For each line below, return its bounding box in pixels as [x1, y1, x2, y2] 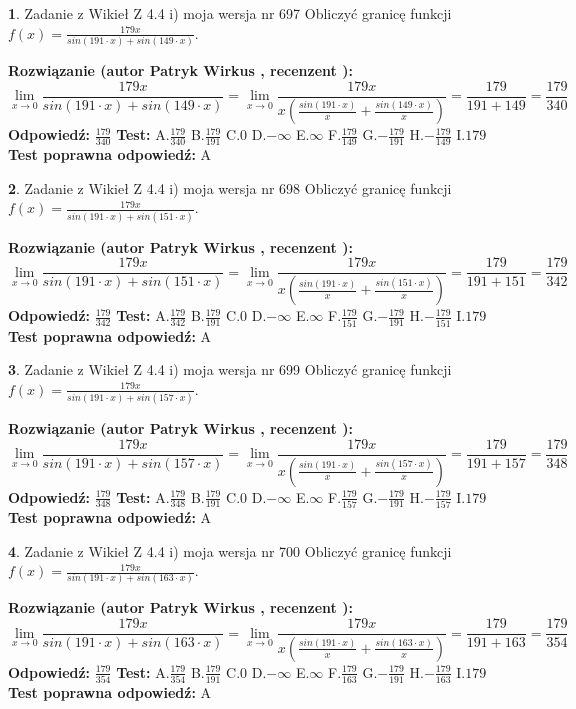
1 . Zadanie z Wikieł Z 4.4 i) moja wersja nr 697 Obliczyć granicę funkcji [8, 3, 452, 23]
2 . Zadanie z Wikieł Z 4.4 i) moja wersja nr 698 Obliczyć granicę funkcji [8, 177, 452, 198]
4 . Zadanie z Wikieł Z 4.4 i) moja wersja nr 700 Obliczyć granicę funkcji [8, 540, 452, 561]
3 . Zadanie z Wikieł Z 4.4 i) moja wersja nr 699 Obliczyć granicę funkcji [8, 359, 452, 380]
